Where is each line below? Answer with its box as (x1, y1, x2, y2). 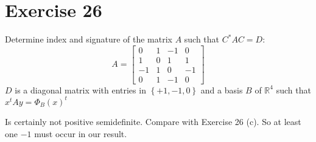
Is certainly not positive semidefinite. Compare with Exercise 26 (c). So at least (5, 115, 301, 127)
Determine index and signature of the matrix (5, 33, 172, 46)
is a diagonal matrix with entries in (15, 83, 146, 96)
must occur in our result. (34, 127, 127, 140)
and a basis (200, 83, 243, 96)
